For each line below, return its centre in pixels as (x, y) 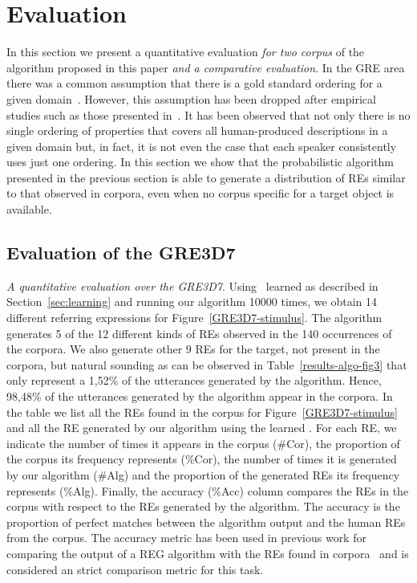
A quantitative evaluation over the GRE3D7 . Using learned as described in (192, 285)
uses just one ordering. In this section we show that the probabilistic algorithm (200, 162)
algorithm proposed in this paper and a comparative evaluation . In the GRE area (206, 67)
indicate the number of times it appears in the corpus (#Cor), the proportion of (203, 443)
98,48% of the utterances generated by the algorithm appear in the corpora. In (200, 396)
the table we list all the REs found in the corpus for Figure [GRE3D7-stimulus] (202, 412)
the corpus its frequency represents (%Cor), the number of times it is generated (202, 459)
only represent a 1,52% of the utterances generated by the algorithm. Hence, (194, 380)
